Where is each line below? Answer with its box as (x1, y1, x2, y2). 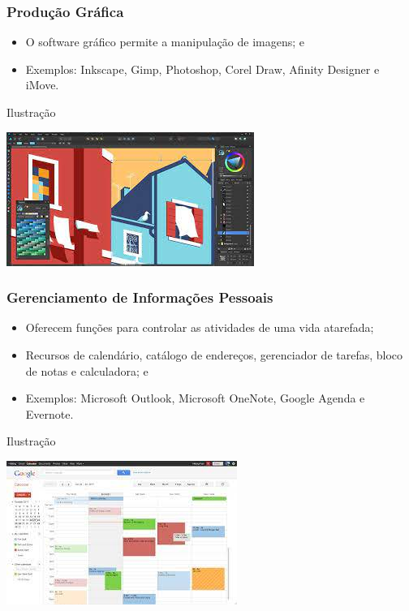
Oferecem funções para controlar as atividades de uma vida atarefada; (25, 319, 374, 336)
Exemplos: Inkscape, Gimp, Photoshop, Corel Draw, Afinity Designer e (25, 60, 380, 77)
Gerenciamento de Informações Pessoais (6, 287, 273, 308)
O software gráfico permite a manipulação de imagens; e (25, 33, 305, 50)
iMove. (25, 76, 59, 93)
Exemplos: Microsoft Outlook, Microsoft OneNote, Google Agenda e (25, 389, 365, 407)
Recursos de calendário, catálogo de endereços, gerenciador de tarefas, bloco (25, 346, 403, 363)
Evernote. (25, 405, 74, 422)
